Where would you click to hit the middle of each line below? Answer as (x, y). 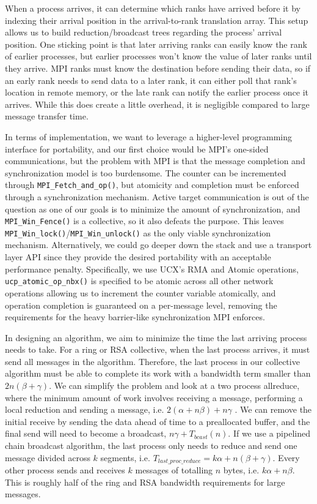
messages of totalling (174, 470)
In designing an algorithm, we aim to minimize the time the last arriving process (156, 337)
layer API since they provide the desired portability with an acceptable (138, 257)
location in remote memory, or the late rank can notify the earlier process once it (157, 92)
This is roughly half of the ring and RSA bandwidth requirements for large (145, 482)
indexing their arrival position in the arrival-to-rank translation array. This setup (157, 20)
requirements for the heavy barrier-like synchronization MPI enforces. (135, 317)
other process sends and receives (65, 470)
